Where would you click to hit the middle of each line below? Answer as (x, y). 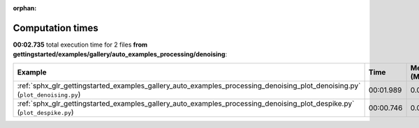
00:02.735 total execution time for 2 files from (80, 45)
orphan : (25, 8)
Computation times (56, 28)
